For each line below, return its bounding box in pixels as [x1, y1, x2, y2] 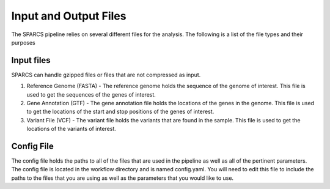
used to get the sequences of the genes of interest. [26, 91, 156, 98]
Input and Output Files [11, 9, 127, 23]
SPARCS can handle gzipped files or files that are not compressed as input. [11, 71, 201, 78]
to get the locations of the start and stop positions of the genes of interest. [26, 108, 215, 116]
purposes [11, 39, 36, 46]
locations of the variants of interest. [26, 125, 116, 133]
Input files [11, 55, 51, 65]
